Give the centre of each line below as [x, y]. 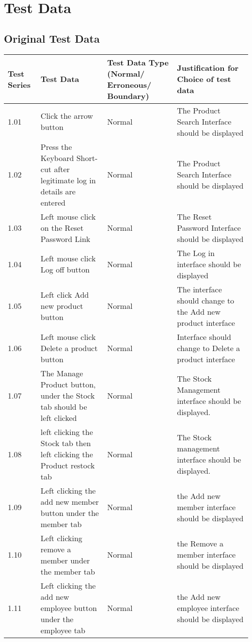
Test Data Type [138, 62]
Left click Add [65, 295]
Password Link [65, 239]
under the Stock [68, 395]
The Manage [62, 373]
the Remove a [200, 544]
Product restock [68, 465]
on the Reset [62, 227]
